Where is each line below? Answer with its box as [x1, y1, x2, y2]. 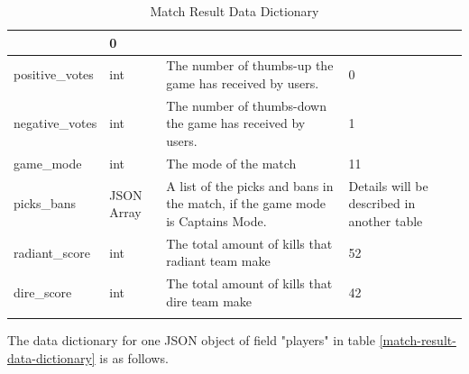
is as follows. [99, 348, 169, 367]
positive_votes [14, 65, 94, 84]
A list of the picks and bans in [166, 176, 334, 195]
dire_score [14, 283, 72, 302]
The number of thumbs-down [166, 96, 326, 114]
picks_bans [14, 194, 76, 213]
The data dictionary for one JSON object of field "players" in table [7, 331, 375, 350]
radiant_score [14, 242, 90, 261]
